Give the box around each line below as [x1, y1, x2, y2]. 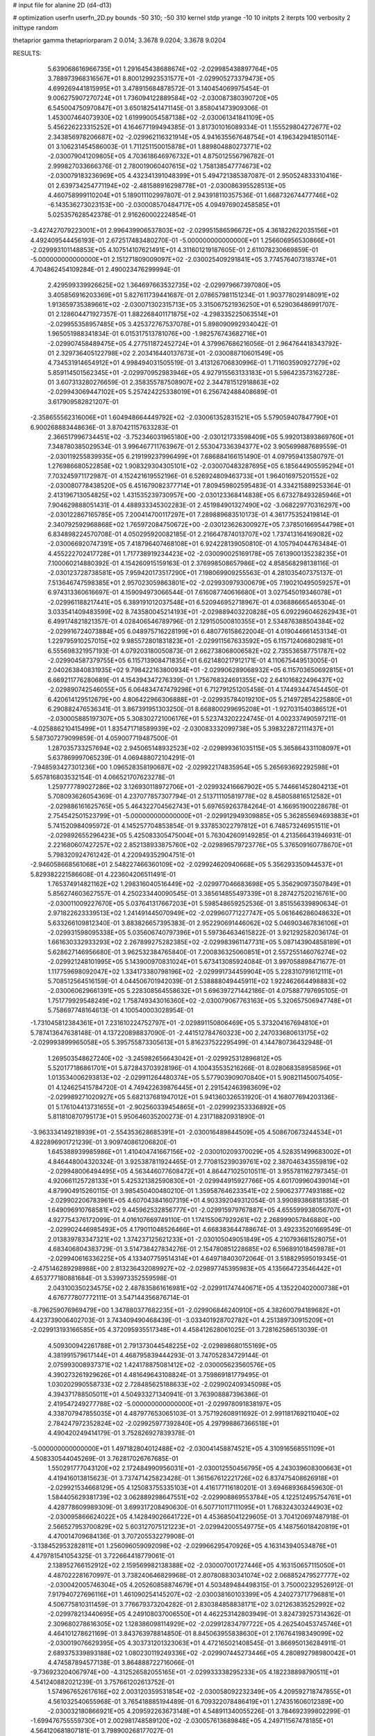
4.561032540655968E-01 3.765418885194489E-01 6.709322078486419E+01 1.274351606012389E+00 [47, 1697, 344, 1705]
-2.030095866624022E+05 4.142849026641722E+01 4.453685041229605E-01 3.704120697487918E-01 [47, 1512, 349, 1521]
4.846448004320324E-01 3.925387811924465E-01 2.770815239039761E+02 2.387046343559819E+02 [47, 1157, 349, 1166]
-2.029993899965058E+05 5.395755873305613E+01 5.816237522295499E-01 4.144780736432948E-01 [30, 1038, 333, 1046]
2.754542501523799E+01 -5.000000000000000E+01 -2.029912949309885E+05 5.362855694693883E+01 [47, 812, 360, 820]
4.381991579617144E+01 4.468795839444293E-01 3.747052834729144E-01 [47, 1351, 269, 1359]
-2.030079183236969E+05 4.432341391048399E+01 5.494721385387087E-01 [47, 172, 276, 180]
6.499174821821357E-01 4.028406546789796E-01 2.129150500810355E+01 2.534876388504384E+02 [47, 617, 345, 626]
